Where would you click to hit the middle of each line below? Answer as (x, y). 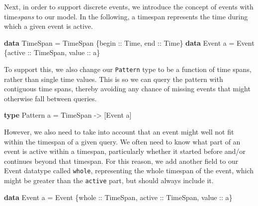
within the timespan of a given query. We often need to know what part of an (122, 141)
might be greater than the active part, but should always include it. (109, 180)
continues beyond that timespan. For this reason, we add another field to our (121, 161)
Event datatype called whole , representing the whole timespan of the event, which (129, 171)
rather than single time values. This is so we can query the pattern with (114, 79)
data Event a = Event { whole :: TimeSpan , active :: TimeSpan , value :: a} (118, 197)
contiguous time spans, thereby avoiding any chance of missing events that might (127, 89)
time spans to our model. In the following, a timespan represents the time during (126, 16)
